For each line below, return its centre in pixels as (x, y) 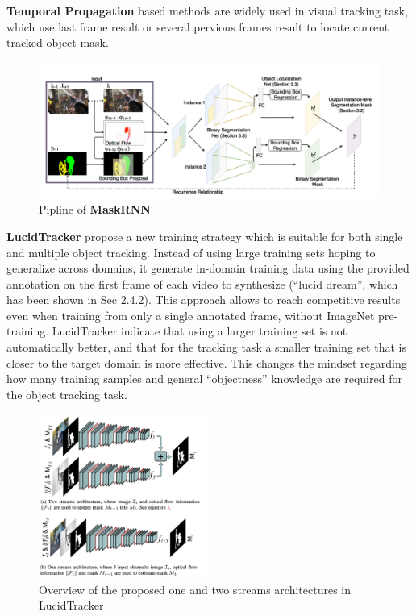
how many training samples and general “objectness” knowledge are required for (204, 379)
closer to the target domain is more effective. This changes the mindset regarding (207, 362)
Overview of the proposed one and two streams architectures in (195, 589)
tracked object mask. (58, 42)
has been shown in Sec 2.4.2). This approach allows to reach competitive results (204, 300)
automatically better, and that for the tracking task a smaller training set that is (206, 347)
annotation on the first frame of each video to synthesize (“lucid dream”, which (202, 283)
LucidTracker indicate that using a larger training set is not (200, 331)
